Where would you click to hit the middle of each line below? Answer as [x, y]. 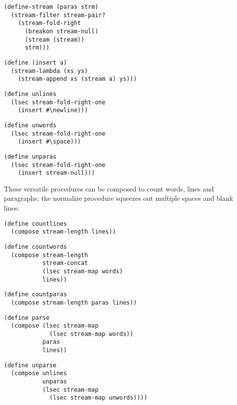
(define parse [27, 318]
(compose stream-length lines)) [64, 232]
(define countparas [35, 295]
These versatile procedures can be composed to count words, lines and [109, 188]
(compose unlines [39, 373]
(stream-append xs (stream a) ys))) [77, 79]
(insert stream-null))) [56, 173]
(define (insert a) [35, 62]
